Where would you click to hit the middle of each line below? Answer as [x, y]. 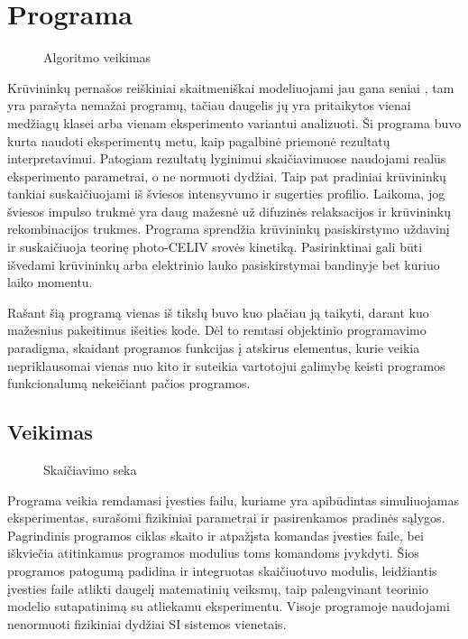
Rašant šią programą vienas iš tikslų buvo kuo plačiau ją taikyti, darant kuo [218, 312]
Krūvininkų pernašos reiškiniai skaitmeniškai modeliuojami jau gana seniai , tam [231, 87]
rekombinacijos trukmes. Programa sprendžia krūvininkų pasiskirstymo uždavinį [229, 229]
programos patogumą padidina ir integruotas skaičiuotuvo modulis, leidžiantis [222, 570]
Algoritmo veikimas [97, 57]
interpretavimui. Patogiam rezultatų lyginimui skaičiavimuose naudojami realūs [227, 158]
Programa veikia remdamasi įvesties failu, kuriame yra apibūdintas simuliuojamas [233, 500]
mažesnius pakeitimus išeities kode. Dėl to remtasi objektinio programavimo [217, 330]
